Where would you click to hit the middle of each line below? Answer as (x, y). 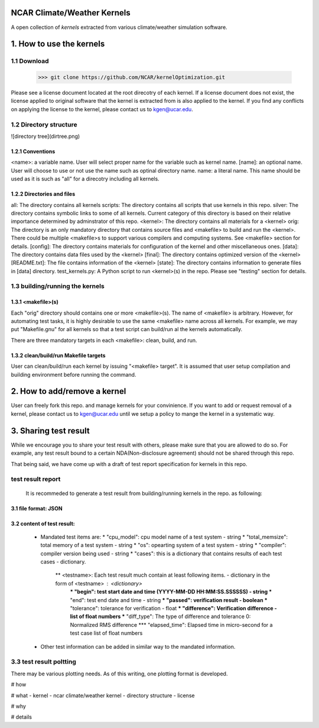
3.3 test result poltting (44, 662)
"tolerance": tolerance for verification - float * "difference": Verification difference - (173, 609)
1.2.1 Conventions (33, 151)
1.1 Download (30, 61)
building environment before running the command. (74, 374)
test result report (36, 479)
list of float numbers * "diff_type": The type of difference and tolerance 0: (160, 617)
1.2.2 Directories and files (43, 194)
